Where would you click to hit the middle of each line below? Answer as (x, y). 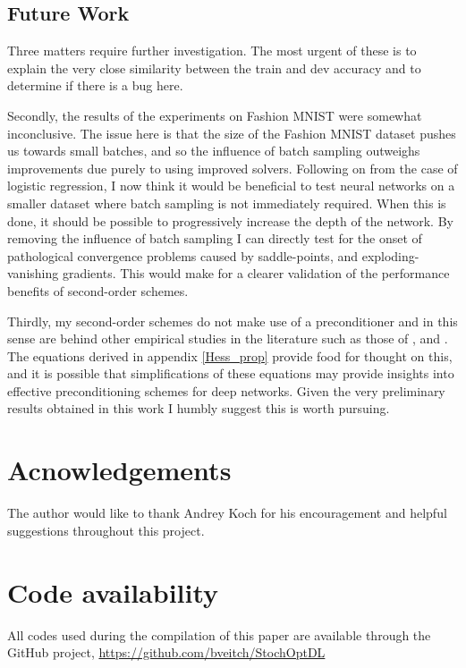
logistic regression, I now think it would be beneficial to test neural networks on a (231, 186)
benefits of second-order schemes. (98, 290)
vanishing (33, 273)
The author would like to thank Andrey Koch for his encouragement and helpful (227, 513)
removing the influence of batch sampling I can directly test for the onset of (215, 238)
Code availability (113, 592)
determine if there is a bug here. (95, 85)
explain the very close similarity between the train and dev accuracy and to (214, 68)
